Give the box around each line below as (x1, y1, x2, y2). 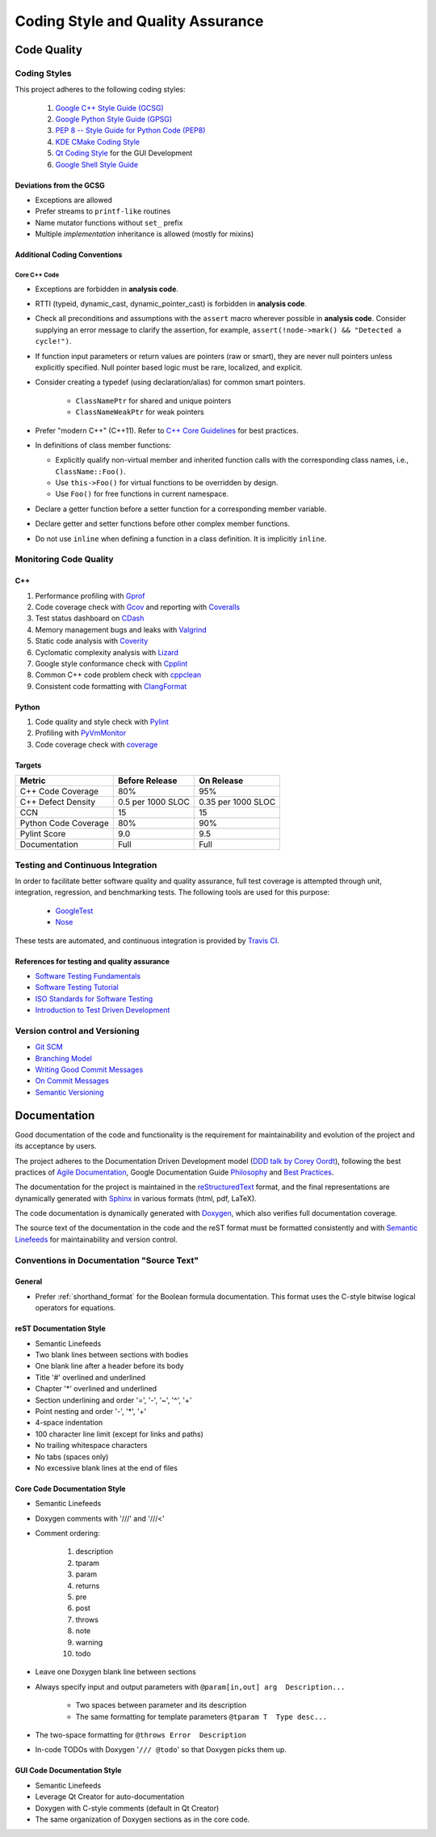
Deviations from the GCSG (15, 180, 105, 190)
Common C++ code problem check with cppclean (35, 670, 202, 679)
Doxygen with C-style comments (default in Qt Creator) (35, 1803, 220, 1813)
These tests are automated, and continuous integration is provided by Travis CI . (15, 935, 280, 946)
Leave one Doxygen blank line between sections (35, 1667, 197, 1677)
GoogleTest (55, 906, 94, 916)
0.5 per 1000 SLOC (117, 797, 190, 808)
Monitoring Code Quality (15, 554, 114, 565)
